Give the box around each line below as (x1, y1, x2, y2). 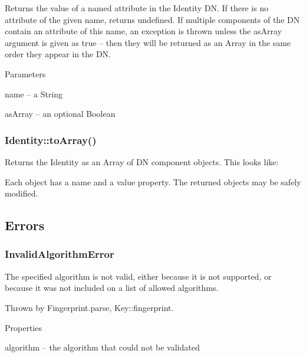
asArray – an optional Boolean (5, 107, 116, 120)
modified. (5, 187, 38, 199)
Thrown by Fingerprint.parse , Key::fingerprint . (5, 301, 174, 313)
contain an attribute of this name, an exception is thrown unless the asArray (5, 25, 282, 37)
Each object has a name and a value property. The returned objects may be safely (5, 175, 301, 188)
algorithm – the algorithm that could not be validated (5, 341, 200, 353)
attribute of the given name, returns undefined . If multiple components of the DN (5, 13, 300, 25)
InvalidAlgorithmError (5, 247, 114, 261)
